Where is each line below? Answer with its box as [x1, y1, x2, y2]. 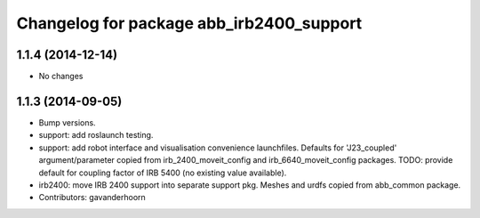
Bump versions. [38, 117, 97, 128]
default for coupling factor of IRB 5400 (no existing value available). [38, 167, 287, 178]
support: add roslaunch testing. [38, 130, 154, 141]
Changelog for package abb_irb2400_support [16, 13, 363, 33]
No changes [38, 71, 84, 82]
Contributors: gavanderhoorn [38, 192, 146, 203]
